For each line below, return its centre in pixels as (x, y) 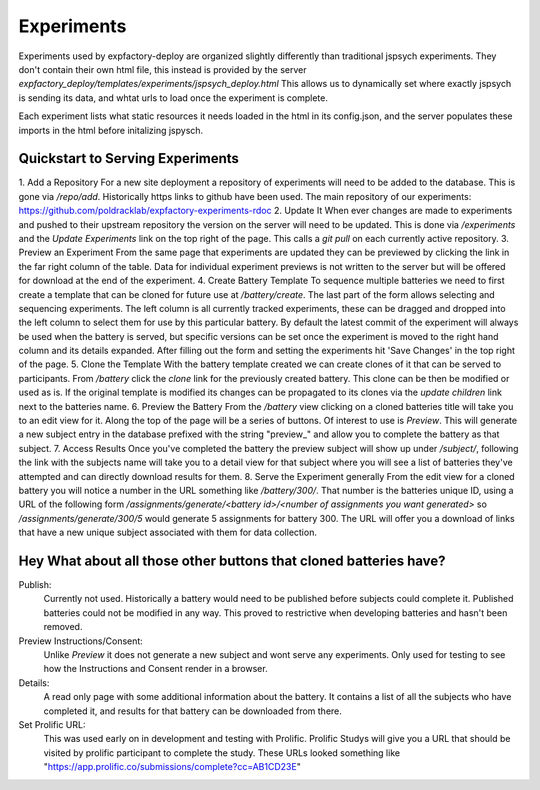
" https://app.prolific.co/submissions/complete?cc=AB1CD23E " (172, 767)
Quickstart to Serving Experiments (129, 158)
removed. (63, 627)
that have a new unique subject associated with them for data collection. (167, 532)
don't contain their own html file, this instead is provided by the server (162, 69)
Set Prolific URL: (52, 724)
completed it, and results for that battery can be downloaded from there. (192, 711)
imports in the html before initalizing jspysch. (111, 130)
